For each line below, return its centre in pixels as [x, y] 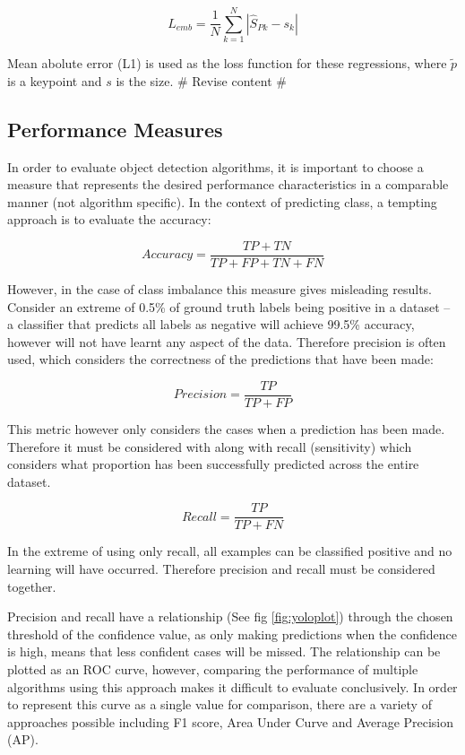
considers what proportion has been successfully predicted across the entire [213, 464]
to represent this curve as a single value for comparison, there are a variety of [220, 704]
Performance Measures [115, 129]
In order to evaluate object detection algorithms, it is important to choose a [215, 166]
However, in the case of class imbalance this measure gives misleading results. [220, 288]
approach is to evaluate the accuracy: [109, 219]
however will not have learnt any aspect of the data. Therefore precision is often [227, 341]
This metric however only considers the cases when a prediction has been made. [226, 428]
